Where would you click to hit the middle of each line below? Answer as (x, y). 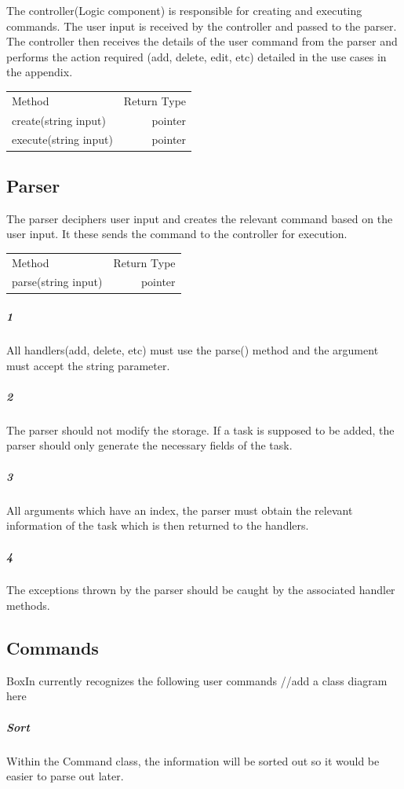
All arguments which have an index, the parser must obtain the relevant (180, 510)
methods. (28, 605)
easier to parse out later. (65, 776)
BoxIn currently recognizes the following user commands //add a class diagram (197, 680)
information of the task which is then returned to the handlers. (158, 525)
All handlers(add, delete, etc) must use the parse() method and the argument (193, 350)
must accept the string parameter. (88, 365)
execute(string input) (62, 139)
